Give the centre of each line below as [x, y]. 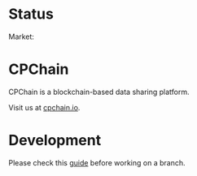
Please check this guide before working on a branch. [97, 162]
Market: [22, 36]
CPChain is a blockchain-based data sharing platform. [99, 92]
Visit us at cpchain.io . [44, 107]
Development [55, 141]
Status [31, 14]
